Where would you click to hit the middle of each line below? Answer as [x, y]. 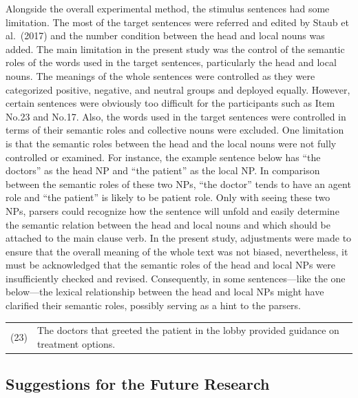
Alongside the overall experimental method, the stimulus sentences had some [168, 8]
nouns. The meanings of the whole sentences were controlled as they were [160, 75]
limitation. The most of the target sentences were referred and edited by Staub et [177, 22]
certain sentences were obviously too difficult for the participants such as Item [170, 103]
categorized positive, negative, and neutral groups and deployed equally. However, [178, 89]
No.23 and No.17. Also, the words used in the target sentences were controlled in [176, 116]
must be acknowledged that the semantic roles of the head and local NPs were [170, 265]
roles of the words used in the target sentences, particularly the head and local [171, 62]
